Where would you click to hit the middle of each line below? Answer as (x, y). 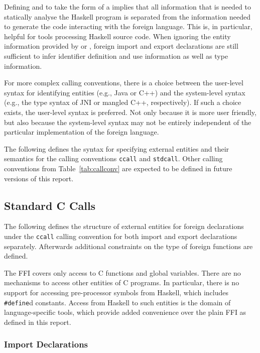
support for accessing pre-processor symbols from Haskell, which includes (116, 292)
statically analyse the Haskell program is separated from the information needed (127, 16)
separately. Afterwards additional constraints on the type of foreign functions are (128, 246)
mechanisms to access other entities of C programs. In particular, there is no (122, 282)
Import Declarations (46, 344)
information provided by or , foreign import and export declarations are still (121, 46)
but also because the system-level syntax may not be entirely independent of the (128, 122)
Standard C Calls (50, 205)
